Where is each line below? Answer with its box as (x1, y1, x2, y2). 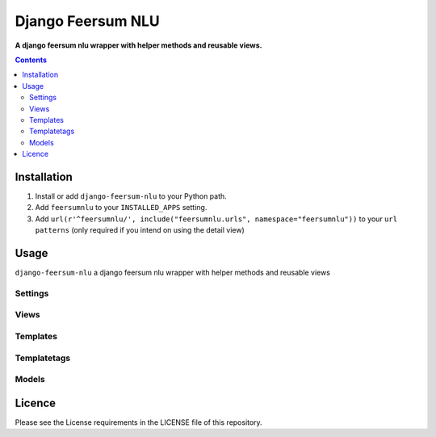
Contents (15, 55, 48, 65)
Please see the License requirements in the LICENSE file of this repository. (15, 417, 262, 427)
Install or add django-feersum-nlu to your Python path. (35, 191, 228, 201)
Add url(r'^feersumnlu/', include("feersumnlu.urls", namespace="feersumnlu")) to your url (35, 214, 398, 224)
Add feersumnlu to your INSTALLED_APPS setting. (35, 203, 208, 212)
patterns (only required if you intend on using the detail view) (35, 225, 245, 235)
